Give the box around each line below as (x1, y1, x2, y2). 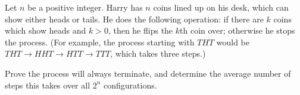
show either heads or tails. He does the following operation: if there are (5, 12, 264, 25)
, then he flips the (108, 24, 173, 37)
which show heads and (5, 24, 86, 37)
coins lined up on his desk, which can (153, 1, 289, 13)
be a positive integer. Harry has (27, 1, 143, 13)
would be (216, 35, 250, 48)
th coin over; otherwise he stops (180, 24, 295, 37)
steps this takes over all (5, 78, 90, 91)
